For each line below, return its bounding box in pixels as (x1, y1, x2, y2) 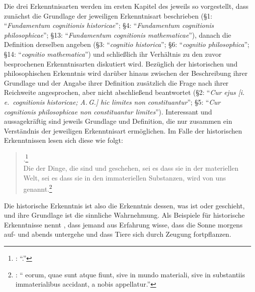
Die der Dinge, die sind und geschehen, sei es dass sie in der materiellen (23, 163, 239, 173)
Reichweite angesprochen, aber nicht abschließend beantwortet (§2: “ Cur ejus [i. (4, 87, 245, 97)
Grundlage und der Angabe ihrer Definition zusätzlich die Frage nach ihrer (4, 77, 229, 88)
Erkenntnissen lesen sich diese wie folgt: (4, 135, 123, 145)
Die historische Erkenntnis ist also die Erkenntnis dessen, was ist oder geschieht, (4, 200, 245, 210)
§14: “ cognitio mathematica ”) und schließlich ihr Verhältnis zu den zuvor (4, 48, 222, 59)
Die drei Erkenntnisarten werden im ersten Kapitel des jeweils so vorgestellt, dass (4, 1, 249, 11)
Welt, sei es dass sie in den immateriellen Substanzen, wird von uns (23, 172, 226, 182)
